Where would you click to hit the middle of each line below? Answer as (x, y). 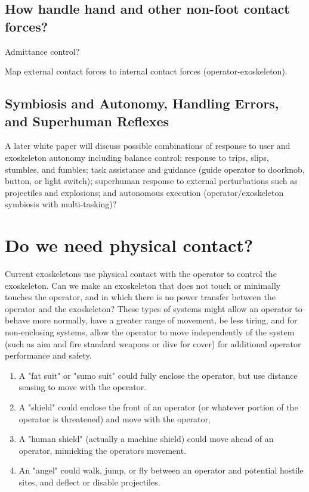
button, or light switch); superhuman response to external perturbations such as (151, 181)
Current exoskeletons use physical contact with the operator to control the (141, 274)
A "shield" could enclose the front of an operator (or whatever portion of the (158, 407)
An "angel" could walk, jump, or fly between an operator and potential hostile (161, 470)
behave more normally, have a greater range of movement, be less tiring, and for (151, 320)
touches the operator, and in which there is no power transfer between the (140, 297)
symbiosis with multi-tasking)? (61, 204)
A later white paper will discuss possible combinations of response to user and (148, 146)
